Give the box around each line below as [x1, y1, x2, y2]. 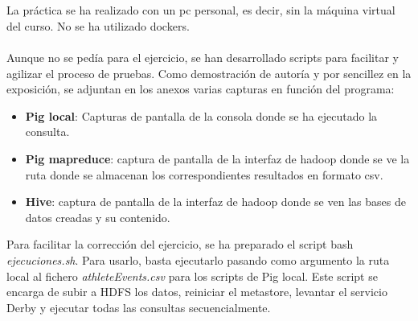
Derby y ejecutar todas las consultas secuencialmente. [6, 298, 271, 315]
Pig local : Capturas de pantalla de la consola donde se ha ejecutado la [25, 107, 378, 124]
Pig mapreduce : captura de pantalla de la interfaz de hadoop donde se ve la [25, 150, 410, 167]
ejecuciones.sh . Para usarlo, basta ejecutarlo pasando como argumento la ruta [6, 251, 390, 268]
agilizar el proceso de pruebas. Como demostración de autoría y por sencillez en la [6, 64, 412, 81]
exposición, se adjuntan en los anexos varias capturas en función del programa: [6, 80, 395, 97]
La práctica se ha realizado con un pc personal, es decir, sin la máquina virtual [6, 2, 395, 19]
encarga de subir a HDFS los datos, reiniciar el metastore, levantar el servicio [6, 283, 387, 300]
